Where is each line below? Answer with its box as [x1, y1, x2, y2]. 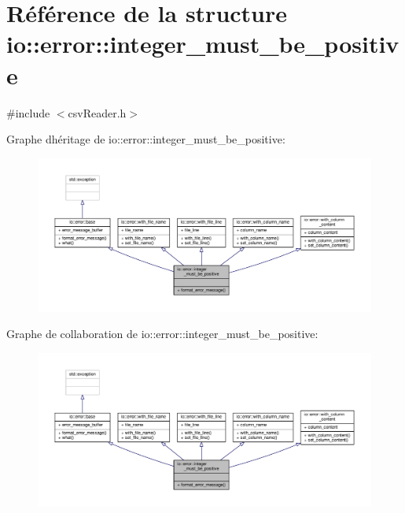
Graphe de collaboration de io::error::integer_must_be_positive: [6, 325, 318, 342]
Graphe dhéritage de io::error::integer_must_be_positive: [6, 131, 285, 147]
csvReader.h [68, 104, 127, 121]
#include [6, 104, 50, 121]
